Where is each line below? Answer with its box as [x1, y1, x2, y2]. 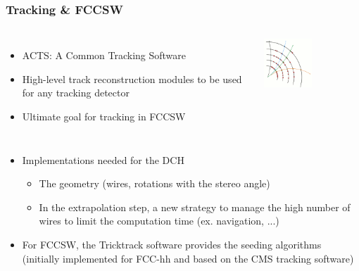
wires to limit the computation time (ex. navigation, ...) [39, 213, 279, 228]
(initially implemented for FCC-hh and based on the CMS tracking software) [22, 251, 354, 265]
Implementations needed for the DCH [22, 152, 184, 167]
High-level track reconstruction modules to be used [22, 71, 242, 86]
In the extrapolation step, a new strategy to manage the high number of [39, 199, 351, 214]
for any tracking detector [22, 85, 130, 100]
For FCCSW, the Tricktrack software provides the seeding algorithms [22, 237, 322, 251]
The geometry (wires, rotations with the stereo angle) [39, 176, 270, 191]
